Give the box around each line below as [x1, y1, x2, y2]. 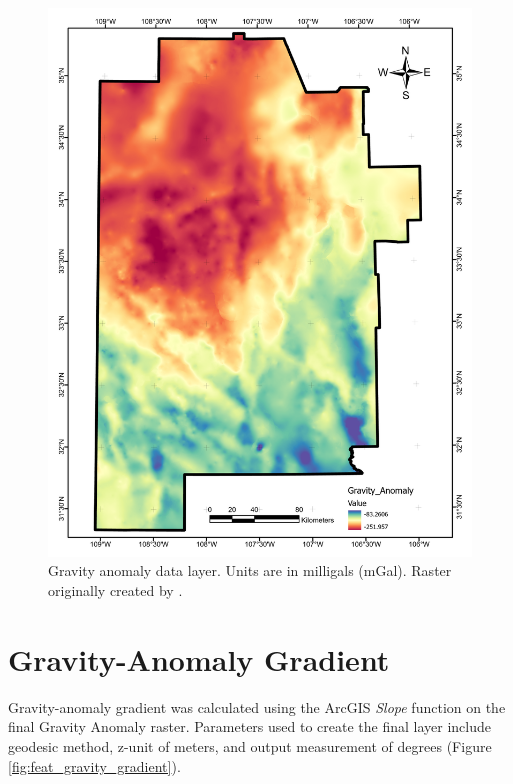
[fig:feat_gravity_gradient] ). [8, 755, 181, 776]
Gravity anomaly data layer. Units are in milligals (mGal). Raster [48, 560, 452, 581]
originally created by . [48, 580, 183, 601]
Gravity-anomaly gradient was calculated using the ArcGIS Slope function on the [8, 696, 506, 717]
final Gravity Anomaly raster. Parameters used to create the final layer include [8, 716, 492, 737]
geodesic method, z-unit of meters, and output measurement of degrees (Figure [8, 735, 492, 756]
